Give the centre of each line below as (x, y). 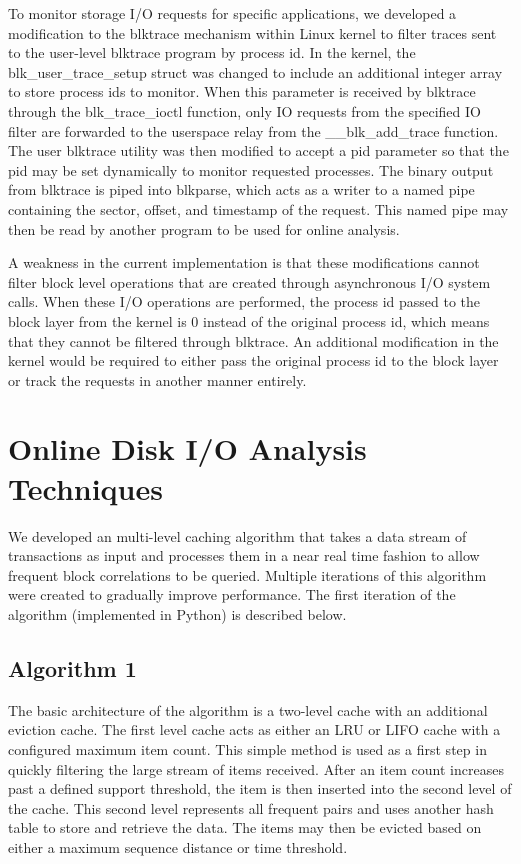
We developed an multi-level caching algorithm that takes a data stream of (237, 535)
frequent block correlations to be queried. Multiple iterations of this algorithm (247, 574)
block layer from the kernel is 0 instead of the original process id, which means (249, 320)
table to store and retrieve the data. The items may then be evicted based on (245, 827)
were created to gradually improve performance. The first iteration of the (232, 594)
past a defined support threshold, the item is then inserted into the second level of (260, 788)
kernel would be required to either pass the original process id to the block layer (253, 360)
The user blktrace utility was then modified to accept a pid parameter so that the (258, 150)
